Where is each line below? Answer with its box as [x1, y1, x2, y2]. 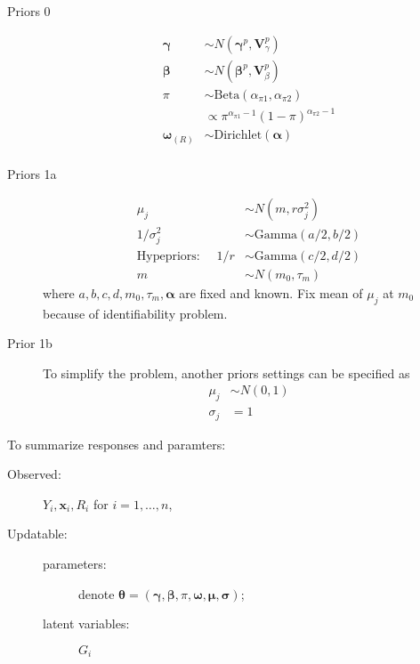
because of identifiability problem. [43, 304, 228, 322]
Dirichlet [214, 129, 262, 142]
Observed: [7, 465, 61, 483]
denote [78, 584, 115, 603]
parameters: [43, 555, 107, 573]
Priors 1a [7, 164, 57, 182]
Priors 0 [7, 2, 51, 20]
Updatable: [7, 524, 68, 543]
